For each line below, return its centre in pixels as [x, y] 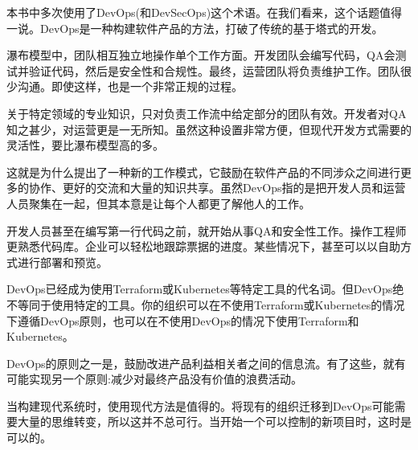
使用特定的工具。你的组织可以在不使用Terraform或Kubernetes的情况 [228, 304]
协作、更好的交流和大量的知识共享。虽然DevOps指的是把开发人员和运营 [217, 188]
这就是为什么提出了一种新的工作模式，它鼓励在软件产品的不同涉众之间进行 [203, 172]
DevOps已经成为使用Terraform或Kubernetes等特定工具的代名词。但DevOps [200, 289]
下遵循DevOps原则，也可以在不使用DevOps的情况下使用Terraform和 [183, 320]
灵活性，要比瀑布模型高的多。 [85, 145]
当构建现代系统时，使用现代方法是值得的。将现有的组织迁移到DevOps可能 [201, 405]
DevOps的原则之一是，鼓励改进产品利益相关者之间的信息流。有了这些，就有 [206, 363]
